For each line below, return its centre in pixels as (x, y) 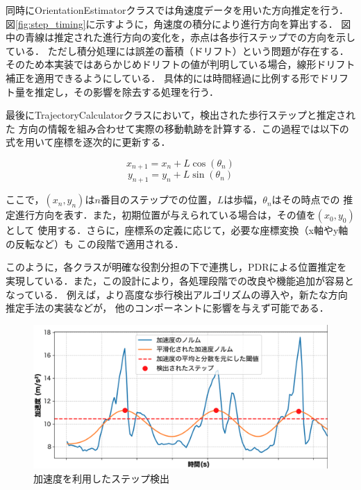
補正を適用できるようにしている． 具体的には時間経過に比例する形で (162, 77)
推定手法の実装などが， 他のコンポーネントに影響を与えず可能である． (167, 308)
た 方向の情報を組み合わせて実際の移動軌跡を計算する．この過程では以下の (177, 128)
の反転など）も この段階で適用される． (95, 243)
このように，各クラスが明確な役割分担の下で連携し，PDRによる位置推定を (176, 267)
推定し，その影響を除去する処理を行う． (126, 91)
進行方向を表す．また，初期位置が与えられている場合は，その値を (165, 215)
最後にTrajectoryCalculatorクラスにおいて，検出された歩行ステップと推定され (181, 115)
